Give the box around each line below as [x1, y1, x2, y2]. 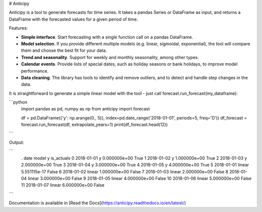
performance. [21, 68, 49, 74]
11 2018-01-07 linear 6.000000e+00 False [21, 182, 104, 188]
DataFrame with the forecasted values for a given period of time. [9, 16, 138, 22]
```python [9, 99, 28, 105]
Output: [9, 139, 24, 145]
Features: [9, 25, 28, 31]
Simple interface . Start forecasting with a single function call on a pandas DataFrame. [21, 34, 194, 40]
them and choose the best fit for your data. [21, 47, 107, 53]
